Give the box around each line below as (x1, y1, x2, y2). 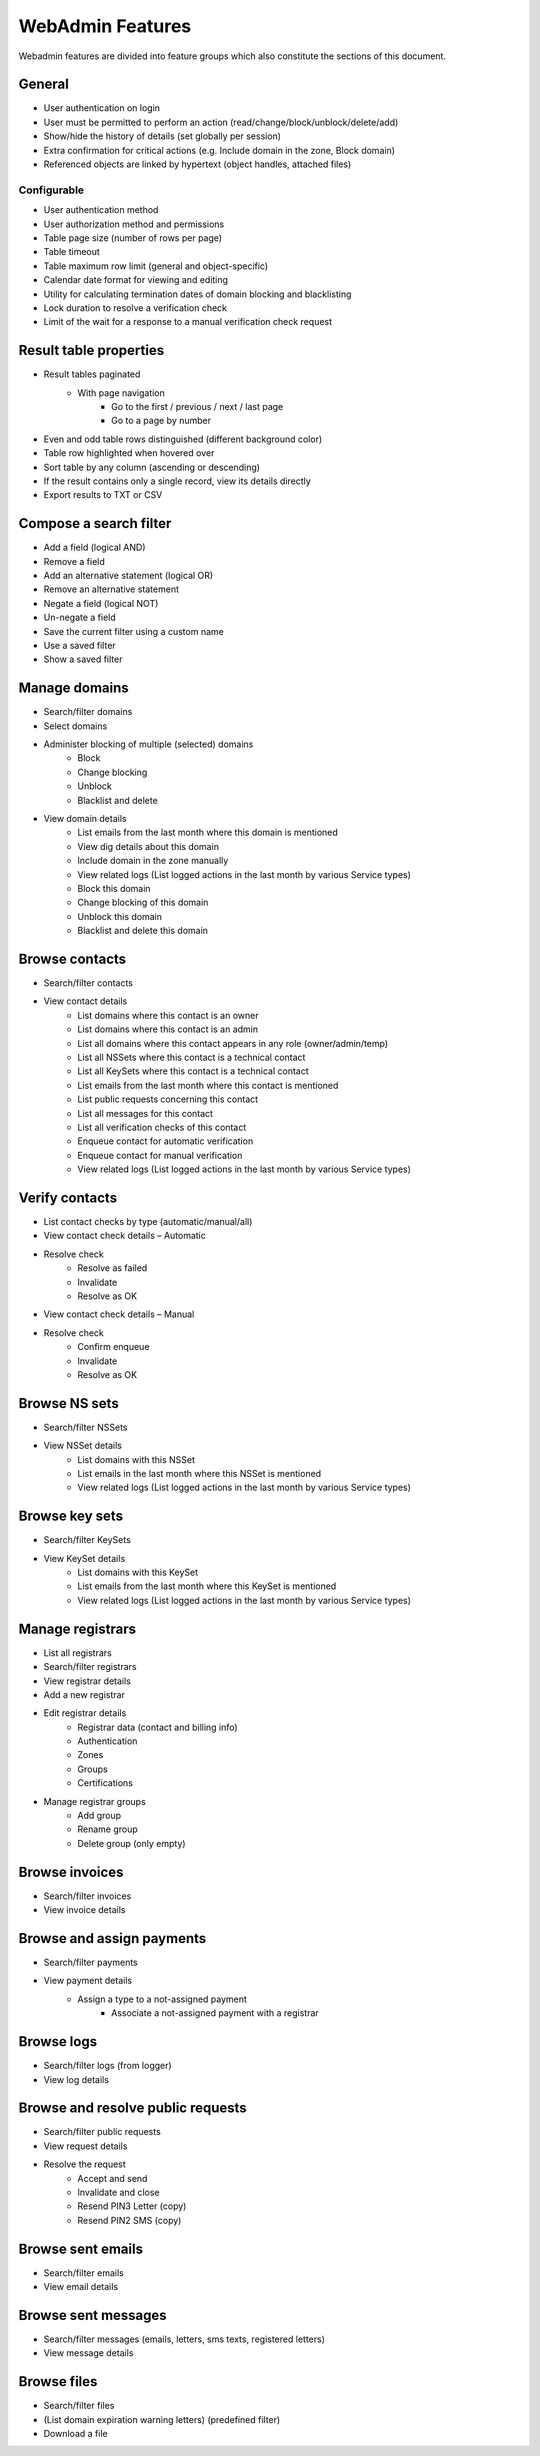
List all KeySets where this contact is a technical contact (77, 1065, 309, 1077)
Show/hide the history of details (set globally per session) (43, 130, 282, 142)
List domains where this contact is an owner (77, 1009, 259, 1021)
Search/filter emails (43, 2266, 124, 2279)
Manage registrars (18, 1620, 137, 1637)
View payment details (43, 1975, 133, 1987)
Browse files (18, 2373, 98, 2390)
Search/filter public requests (43, 2126, 162, 2138)
